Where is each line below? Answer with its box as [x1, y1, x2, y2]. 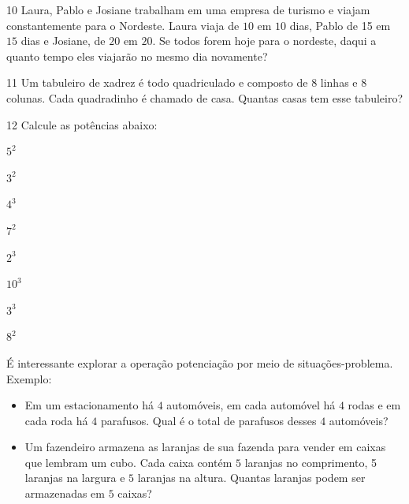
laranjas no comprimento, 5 [244, 454, 377, 470]
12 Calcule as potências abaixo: [6, 116, 158, 133]
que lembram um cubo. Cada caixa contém [24, 454, 232, 470]
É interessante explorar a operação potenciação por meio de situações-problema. [6, 354, 393, 371]
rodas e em [348, 397, 401, 413]
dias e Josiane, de [20, 32, 106, 49]
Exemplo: [6, 370, 52, 386]
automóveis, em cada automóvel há [166, 397, 336, 413]
